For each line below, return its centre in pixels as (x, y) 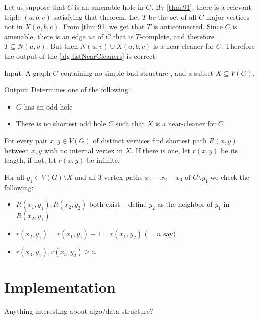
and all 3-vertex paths (109, 177)
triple (12, 16)
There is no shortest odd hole (61, 123)
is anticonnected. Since (188, 26)
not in (13, 26)
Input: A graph (27, 73)
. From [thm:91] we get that (102, 26)
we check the (230, 177)
